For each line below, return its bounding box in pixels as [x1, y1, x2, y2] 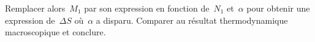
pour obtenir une [246, 2, 310, 14]
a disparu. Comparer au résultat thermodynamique [96, 13, 288, 26]
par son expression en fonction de [84, 2, 210, 14]
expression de [5, 13, 55, 26]
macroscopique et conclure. [5, 26, 106, 38]
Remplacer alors [5, 2, 66, 14]
